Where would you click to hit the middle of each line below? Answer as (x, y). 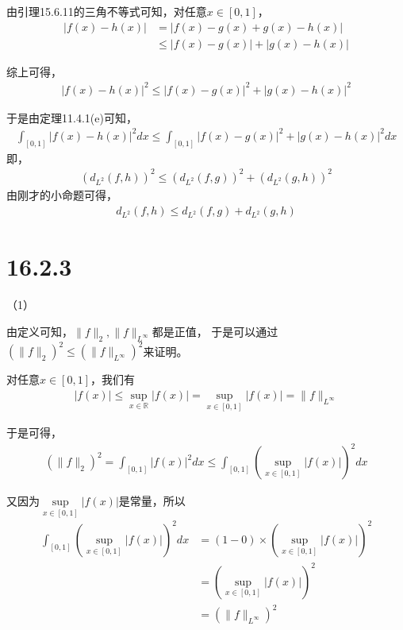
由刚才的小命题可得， (62, 194)
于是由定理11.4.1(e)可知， (72, 117)
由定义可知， (40, 331)
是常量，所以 (152, 501)
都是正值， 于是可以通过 (215, 331)
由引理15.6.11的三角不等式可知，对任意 (107, 11)
